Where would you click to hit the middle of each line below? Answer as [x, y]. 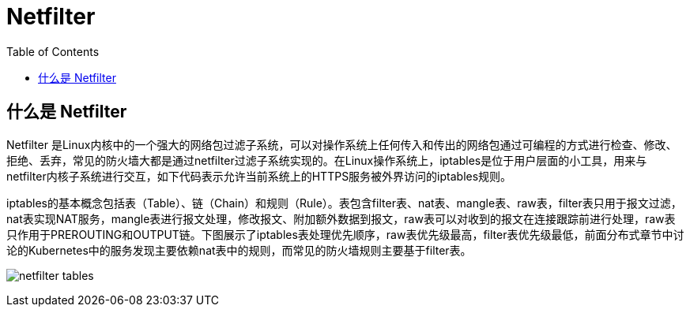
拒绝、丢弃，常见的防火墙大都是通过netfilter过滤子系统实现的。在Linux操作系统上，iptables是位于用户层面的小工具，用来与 [327, 160]
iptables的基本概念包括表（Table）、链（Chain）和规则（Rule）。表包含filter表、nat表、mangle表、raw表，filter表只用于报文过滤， [344, 203]
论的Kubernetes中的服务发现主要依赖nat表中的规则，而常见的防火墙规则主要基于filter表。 [239, 250]
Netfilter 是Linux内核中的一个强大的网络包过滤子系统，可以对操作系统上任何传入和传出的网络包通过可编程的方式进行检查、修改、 [342, 144]
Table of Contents [53, 51]
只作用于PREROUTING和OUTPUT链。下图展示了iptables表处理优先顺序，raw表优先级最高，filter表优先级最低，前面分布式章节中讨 [345, 234]
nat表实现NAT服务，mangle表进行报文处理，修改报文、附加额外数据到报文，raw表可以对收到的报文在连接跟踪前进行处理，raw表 [341, 218]
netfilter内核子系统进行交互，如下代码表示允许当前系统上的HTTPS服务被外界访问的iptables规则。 [259, 176]
